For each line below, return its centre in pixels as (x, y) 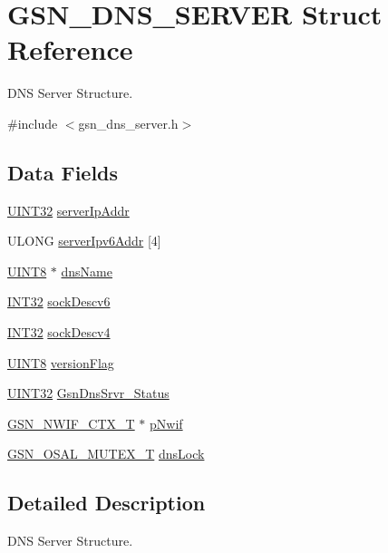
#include (33, 123)
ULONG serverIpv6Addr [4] (84, 241)
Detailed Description (107, 503)
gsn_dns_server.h (128, 123)
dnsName (87, 271)
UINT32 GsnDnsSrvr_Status (88, 393)
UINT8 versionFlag (61, 362)
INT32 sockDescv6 (59, 301)
